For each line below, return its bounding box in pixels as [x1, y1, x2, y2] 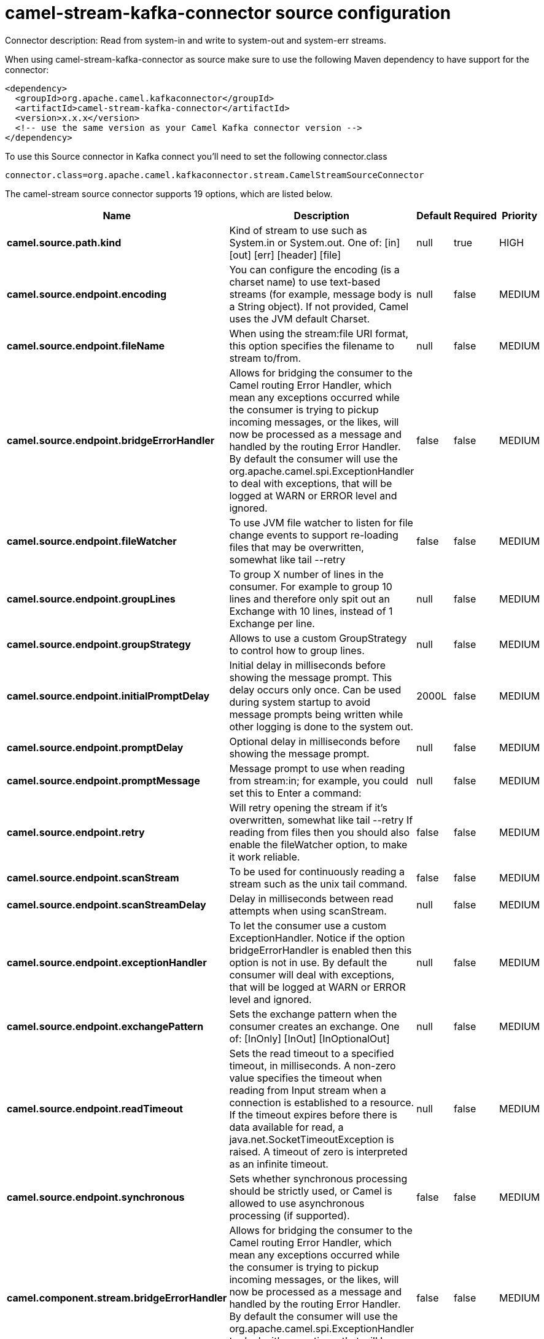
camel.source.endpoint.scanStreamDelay [7, 898, 206, 911]
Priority [502, 209, 538, 222]
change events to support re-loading [229, 528, 398, 541]
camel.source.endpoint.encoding [7, 287, 167, 300]
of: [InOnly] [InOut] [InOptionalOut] [229, 1032, 390, 1045]
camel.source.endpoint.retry [7, 826, 145, 838]
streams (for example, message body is [229, 287, 412, 300]
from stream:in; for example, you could [229, 774, 408, 787]
